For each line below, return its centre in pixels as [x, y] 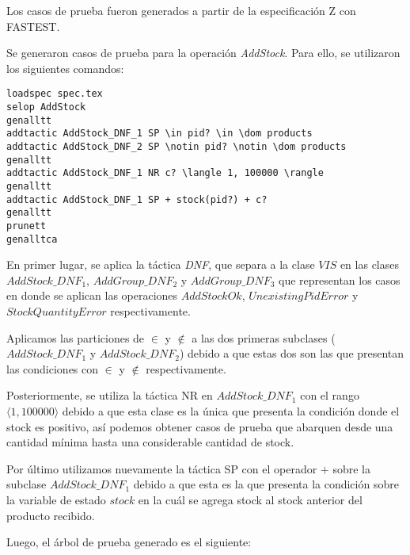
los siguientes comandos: [65, 68]
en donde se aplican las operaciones [92, 295]
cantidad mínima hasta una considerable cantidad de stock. [150, 442]
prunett [27, 226]
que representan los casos [340, 279]
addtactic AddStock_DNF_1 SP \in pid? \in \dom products [159, 134]
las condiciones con [53, 368]
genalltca [32, 239]
